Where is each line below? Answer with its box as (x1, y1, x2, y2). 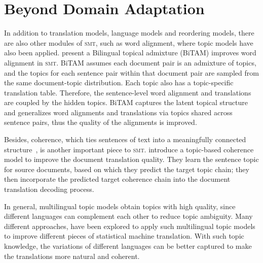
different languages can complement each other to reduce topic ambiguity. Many (4, 211, 253, 221)
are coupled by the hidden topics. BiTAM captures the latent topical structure (4, 97, 248, 108)
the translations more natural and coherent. (4, 250, 140, 261)
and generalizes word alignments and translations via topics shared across (4, 107, 233, 117)
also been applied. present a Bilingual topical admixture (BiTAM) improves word (4, 47, 256, 58)
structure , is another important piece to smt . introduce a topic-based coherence (4, 144, 254, 154)
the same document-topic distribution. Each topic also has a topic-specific (4, 77, 234, 88)
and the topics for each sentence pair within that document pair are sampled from (4, 67, 259, 78)
